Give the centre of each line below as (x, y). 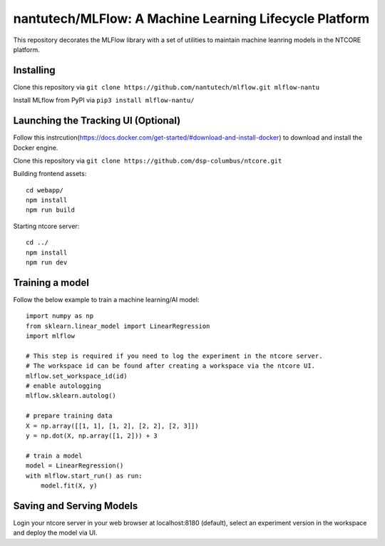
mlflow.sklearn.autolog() (71, 396)
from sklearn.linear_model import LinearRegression (118, 326)
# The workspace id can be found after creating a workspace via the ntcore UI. (171, 366)
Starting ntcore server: (46, 226)
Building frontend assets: (50, 174)
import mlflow (50, 336)
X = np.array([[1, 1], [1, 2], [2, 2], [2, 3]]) (112, 426)
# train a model (54, 455)
